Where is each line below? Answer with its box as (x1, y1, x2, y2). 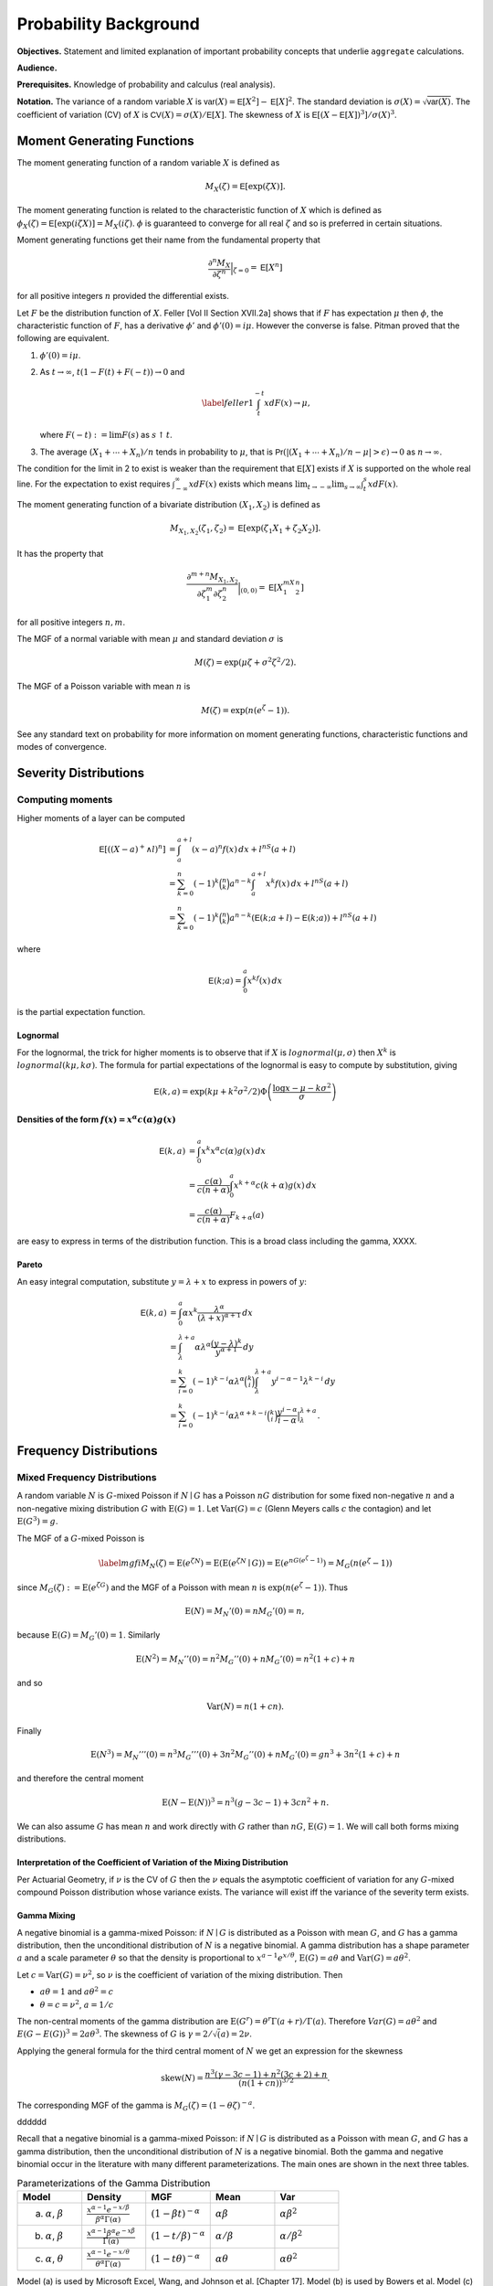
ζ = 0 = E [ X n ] (233, 261, 283, 275)
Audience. (16, 62, 58, 73)
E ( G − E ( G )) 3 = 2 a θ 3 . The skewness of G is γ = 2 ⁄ (16, 2027, 212, 2039)
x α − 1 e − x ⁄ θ (87, 2248, 130, 2259)
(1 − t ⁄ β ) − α (151, 2228, 205, 2242)
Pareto (16, 1259, 43, 1270)
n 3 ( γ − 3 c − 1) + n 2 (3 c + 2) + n (205, 2067, 328, 2079)
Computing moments (16, 794, 113, 807)
